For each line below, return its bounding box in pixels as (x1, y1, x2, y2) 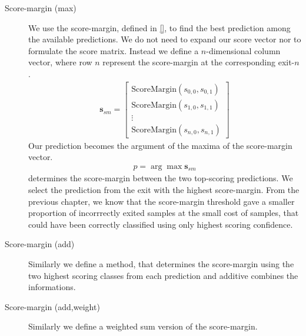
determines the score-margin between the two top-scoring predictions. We (28, 172, 293, 184)
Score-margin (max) (5, 2, 76, 14)
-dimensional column (206, 44, 281, 56)
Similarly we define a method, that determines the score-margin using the (28, 257, 294, 270)
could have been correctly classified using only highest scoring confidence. (28, 218, 293, 230)
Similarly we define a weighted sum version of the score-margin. (28, 320, 258, 332)
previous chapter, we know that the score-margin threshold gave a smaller (28, 195, 295, 207)
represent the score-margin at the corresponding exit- (102, 56, 295, 68)
